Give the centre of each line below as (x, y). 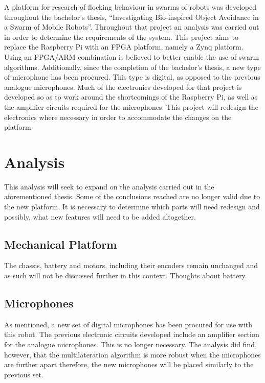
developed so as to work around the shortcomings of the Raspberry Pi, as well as (131, 97)
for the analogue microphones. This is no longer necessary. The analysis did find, (130, 344)
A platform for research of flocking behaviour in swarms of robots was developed (130, 7)
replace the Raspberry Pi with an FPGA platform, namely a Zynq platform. (124, 47)
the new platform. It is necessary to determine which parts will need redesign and (132, 207)
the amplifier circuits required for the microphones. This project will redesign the (131, 106)
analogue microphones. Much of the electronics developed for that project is (123, 87)
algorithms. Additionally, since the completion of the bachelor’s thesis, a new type (132, 67)
